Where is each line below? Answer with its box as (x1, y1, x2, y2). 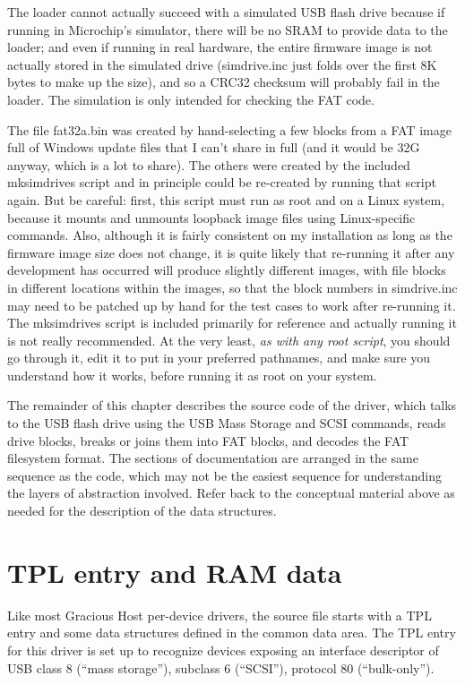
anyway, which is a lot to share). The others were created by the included (7, 155, 410, 174)
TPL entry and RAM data (7, 553, 342, 590)
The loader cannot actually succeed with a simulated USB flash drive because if (7, 3, 445, 21)
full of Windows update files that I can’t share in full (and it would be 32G (7, 138, 420, 157)
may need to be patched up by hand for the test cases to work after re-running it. (7, 295, 456, 314)
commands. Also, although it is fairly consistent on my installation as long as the (7, 226, 452, 244)
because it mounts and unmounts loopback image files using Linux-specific (7, 208, 416, 227)
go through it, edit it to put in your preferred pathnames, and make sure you (7, 348, 431, 367)
